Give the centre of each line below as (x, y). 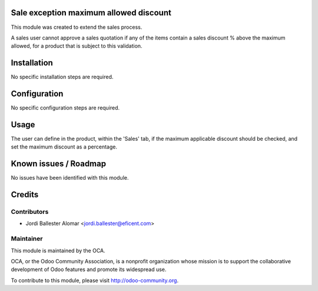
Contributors (30, 212)
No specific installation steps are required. (62, 77)
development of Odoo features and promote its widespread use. (89, 269)
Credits (25, 195)
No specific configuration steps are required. (65, 108)
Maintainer (27, 239)
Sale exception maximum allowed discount (91, 13)
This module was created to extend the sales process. (77, 27)
